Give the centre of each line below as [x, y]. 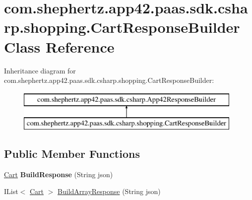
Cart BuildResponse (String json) [59, 174]
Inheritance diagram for [40, 70]
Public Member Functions [72, 154]
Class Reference [59, 46]
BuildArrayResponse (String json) [109, 191]
